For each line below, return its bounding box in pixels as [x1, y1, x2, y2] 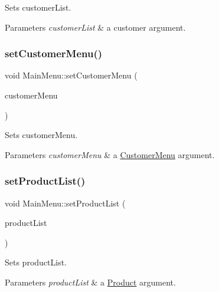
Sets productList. [5, 256, 67, 268]
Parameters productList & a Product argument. [5, 275, 176, 288]
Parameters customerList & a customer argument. [5, 21, 186, 33]
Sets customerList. [5, 1, 71, 13]
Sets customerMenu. [5, 129, 78, 141]
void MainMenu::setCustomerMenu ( [5, 69, 138, 81]
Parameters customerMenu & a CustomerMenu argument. [5, 148, 215, 160]
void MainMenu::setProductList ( [5, 196, 126, 209]
